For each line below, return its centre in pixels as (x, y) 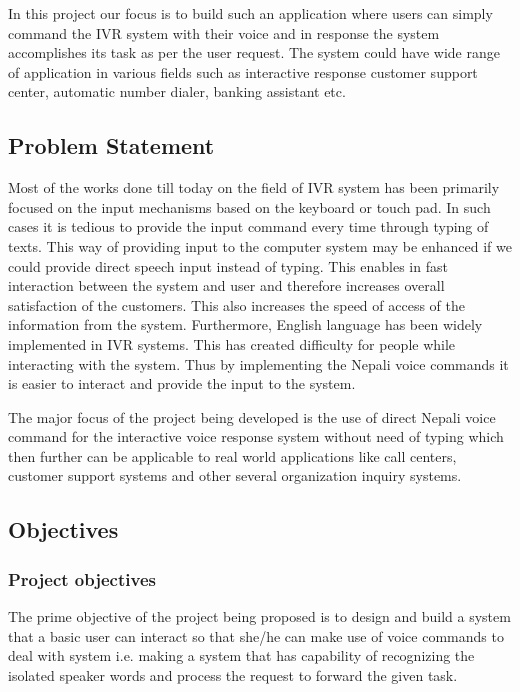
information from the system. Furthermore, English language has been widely (245, 324)
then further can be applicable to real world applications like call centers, (232, 455)
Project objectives (82, 578)
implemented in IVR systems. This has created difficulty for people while (232, 343)
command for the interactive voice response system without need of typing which (256, 436)
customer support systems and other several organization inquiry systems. (235, 475)
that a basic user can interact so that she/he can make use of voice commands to (256, 635)
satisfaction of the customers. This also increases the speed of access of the (237, 304)
